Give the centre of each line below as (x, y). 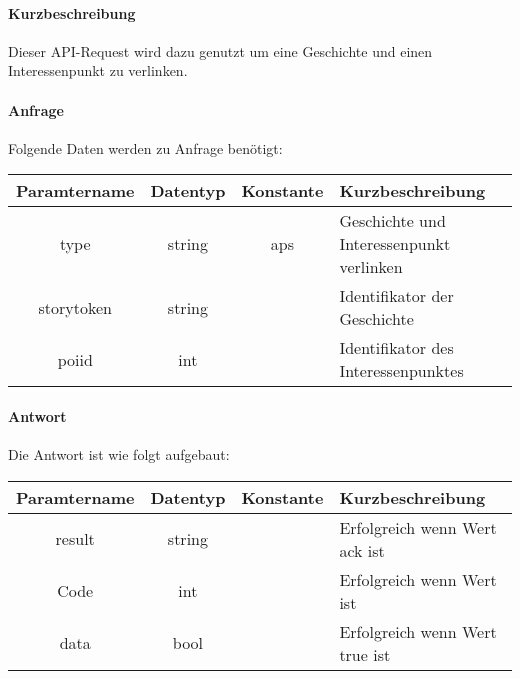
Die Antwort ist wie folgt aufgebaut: (119, 454)
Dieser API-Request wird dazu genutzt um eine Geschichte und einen (220, 50)
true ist (365, 654)
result (75, 539)
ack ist (362, 550)
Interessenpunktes (401, 371)
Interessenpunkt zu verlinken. (98, 70)
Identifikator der (396, 296)
